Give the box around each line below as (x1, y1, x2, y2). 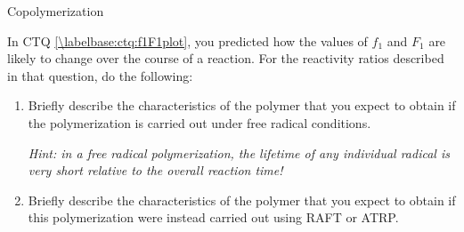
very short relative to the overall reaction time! (28, 161, 283, 180)
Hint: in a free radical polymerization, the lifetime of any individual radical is (28, 143, 450, 162)
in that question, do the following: (7, 66, 193, 84)
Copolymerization (7, 2, 104, 20)
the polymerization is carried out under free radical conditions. (28, 113, 371, 132)
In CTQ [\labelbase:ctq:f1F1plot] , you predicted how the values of (7, 31, 368, 50)
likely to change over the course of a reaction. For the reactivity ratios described (7, 49, 444, 68)
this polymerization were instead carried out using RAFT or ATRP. (28, 208, 399, 227)
